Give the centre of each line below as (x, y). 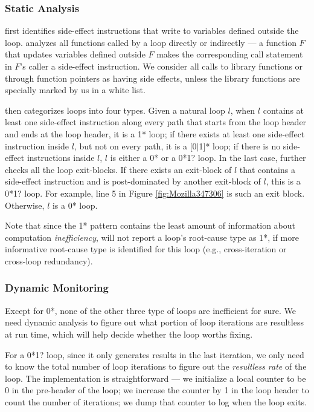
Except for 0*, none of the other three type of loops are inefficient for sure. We (151, 310)
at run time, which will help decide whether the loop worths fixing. (129, 334)
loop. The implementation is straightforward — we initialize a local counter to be (155, 378)
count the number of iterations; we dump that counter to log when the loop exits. (156, 401)
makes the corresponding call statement (230, 54)
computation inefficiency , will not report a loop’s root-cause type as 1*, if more (152, 237)
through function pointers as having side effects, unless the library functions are (152, 78)
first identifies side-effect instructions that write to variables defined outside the (152, 31)
